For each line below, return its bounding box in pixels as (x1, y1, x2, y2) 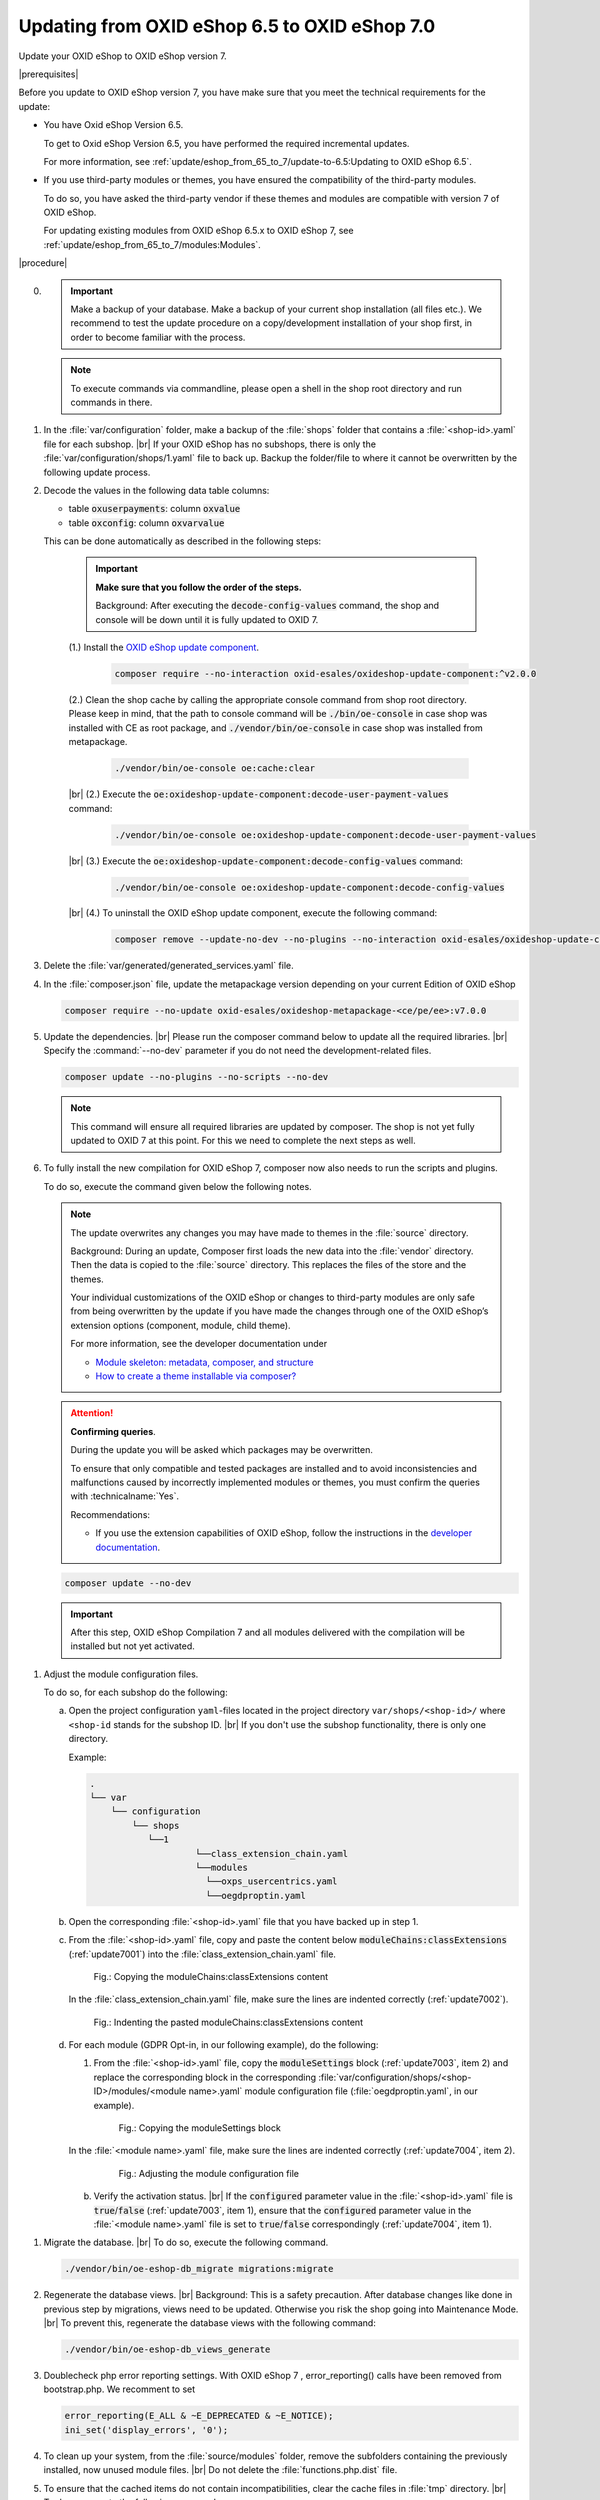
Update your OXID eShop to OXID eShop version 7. (18, 50, 227, 62)
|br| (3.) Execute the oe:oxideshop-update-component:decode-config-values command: (68, 855, 464, 867)
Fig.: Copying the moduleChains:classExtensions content (93, 1970, 329, 1982)
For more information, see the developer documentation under (70, 1338, 328, 1350)
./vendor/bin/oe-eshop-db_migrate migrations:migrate (64, 2263, 334, 2275)
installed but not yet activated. (70, 1640, 195, 1652)
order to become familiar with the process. (70, 331, 246, 343)
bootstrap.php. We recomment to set (43, 2383, 196, 2395)
